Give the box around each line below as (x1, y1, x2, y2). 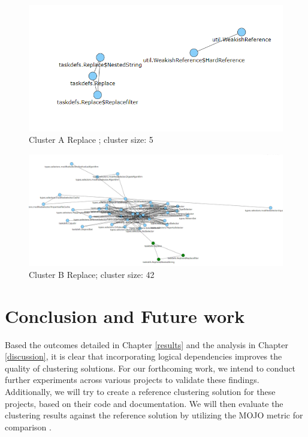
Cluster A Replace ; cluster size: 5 (29, 133, 153, 146)
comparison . (5, 420, 52, 433)
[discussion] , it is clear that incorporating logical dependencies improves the (5, 350, 282, 363)
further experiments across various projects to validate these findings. (5, 373, 259, 386)
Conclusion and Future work (5, 303, 245, 328)
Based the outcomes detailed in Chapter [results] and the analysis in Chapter (5, 338, 288, 351)
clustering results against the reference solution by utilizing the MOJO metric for (5, 409, 303, 421)
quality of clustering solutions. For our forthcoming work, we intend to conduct (5, 361, 295, 374)
